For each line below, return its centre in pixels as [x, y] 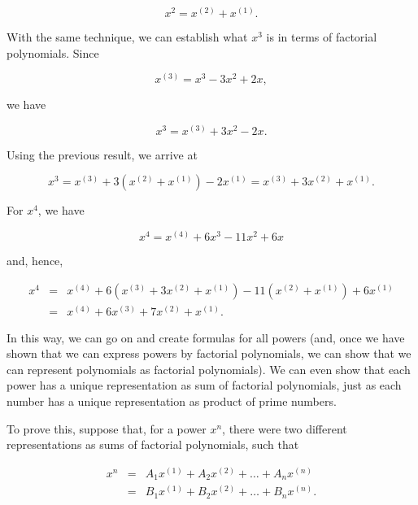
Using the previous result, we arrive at [102, 154]
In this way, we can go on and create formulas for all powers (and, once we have [206, 337]
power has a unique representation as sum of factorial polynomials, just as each [204, 385]
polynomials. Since [53, 52]
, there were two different [285, 428]
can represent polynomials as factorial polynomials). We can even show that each [209, 369]
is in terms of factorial [322, 37]
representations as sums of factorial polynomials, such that [153, 444]
